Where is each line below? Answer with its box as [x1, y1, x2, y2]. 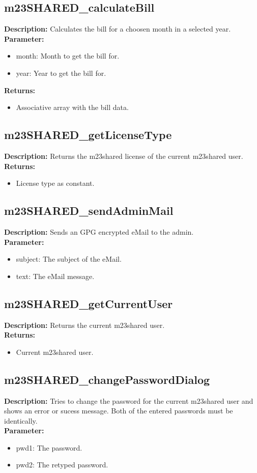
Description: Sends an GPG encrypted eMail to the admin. [4, 226, 194, 237]
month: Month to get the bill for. [16, 50, 120, 61]
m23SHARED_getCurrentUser [4, 295, 173, 311]
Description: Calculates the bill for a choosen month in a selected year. [4, 23, 231, 34]
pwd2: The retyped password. [16, 459, 108, 470]
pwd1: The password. [16, 442, 82, 453]
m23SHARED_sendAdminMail [4, 203, 174, 218]
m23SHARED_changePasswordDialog [4, 371, 210, 387]
